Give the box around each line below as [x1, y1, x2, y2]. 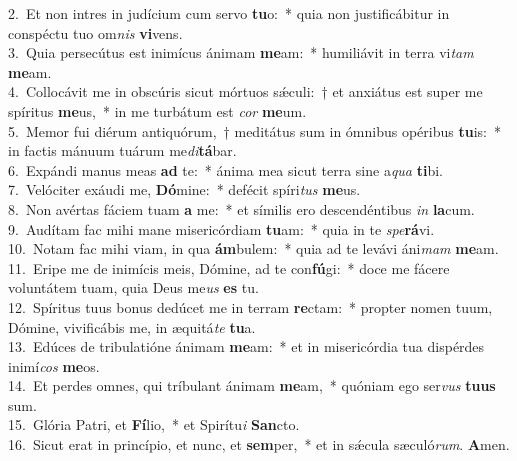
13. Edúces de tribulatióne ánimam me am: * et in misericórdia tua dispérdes [8, 336, 485, 357]
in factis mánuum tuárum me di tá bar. [8, 140, 237, 161]
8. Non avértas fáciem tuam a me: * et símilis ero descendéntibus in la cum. [8, 198, 475, 219]
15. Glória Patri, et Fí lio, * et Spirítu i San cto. [8, 414, 300, 435]
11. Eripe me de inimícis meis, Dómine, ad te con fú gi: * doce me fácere [8, 257, 450, 278]
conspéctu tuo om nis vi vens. [8, 22, 183, 43]
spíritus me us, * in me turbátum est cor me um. [8, 100, 307, 121]
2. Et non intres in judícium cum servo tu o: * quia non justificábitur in [8, 3, 450, 23]
